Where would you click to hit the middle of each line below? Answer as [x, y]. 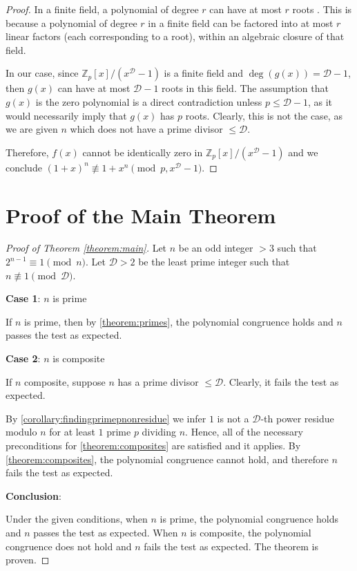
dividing [159, 432]
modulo [21, 432]
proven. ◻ [28, 560]
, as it [320, 101]
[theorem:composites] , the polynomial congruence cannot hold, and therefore [167, 459]
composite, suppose [65, 381]
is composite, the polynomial [251, 532]
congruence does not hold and [69, 546]
